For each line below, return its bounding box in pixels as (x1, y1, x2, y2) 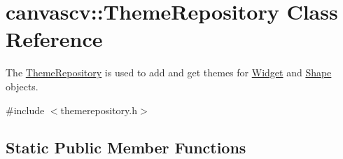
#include (6, 102, 45, 117)
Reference (6, 25, 103, 53)
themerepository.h (60, 102, 138, 117)
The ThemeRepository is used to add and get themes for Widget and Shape (6, 65, 332, 80)
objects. (6, 78, 38, 93)
